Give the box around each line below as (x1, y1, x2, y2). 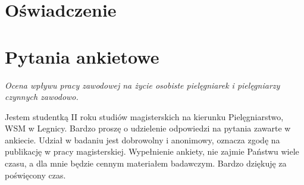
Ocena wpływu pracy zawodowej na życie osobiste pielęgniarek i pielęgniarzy (5, 79, 280, 91)
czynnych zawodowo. (5, 90, 79, 103)
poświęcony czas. (5, 168, 66, 181)
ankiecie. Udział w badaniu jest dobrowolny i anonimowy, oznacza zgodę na (5, 133, 280, 146)
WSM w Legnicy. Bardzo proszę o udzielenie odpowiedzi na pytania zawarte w (5, 122, 291, 134)
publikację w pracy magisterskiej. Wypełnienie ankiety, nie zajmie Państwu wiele (5, 145, 299, 158)
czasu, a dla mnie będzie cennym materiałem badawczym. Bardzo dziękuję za (5, 157, 287, 170)
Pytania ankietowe (5, 44, 159, 68)
